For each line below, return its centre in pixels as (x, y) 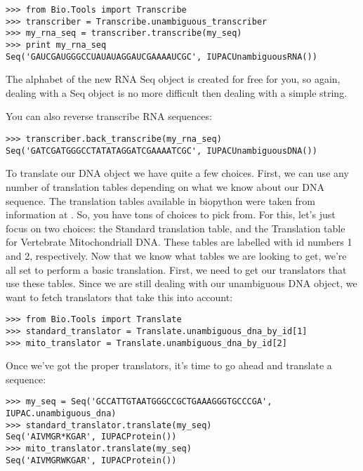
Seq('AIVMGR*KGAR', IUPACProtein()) (91, 437)
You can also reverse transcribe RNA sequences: (109, 116)
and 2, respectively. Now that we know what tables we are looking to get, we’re (176, 255)
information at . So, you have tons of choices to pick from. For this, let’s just (171, 214)
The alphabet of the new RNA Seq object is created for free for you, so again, (173, 79)
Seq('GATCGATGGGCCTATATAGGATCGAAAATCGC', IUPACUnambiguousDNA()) (161, 151)
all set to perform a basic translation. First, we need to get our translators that (176, 269)
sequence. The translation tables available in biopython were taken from (160, 200)
